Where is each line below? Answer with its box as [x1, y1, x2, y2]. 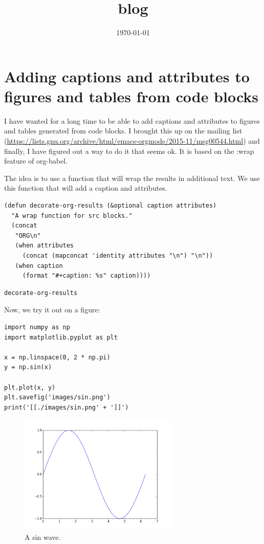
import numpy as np [4, 323, 70, 331]
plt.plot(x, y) [4, 383, 56, 391]
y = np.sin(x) [4, 364, 52, 371]
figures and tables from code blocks [4, 85, 259, 106]
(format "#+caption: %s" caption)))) [22, 272, 151, 280]
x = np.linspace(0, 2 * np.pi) [4, 353, 111, 361]
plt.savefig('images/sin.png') [4, 394, 111, 401]
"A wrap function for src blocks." [11, 212, 133, 219]
